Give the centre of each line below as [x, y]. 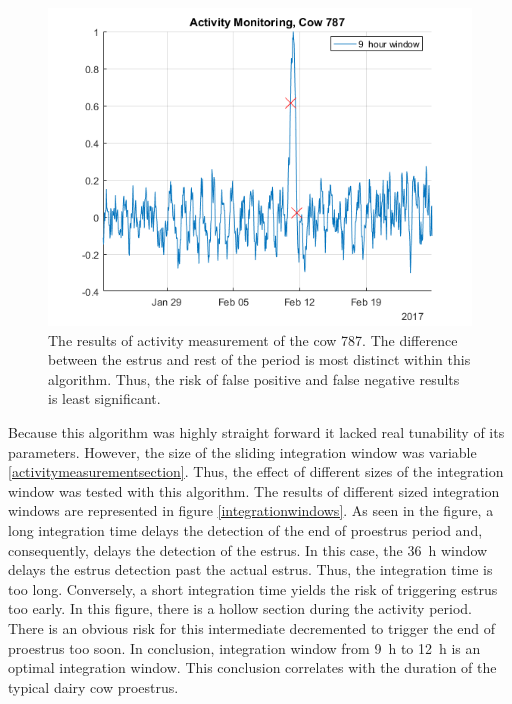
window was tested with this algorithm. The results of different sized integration [254, 490]
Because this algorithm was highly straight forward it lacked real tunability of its [256, 431]
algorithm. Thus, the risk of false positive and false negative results [254, 378]
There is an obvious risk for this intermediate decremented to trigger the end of [252, 627]
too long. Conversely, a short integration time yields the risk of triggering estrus [253, 588]
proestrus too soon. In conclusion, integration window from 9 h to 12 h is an [244, 647]
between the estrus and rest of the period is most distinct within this [259, 359]
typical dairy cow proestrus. [93, 686]
